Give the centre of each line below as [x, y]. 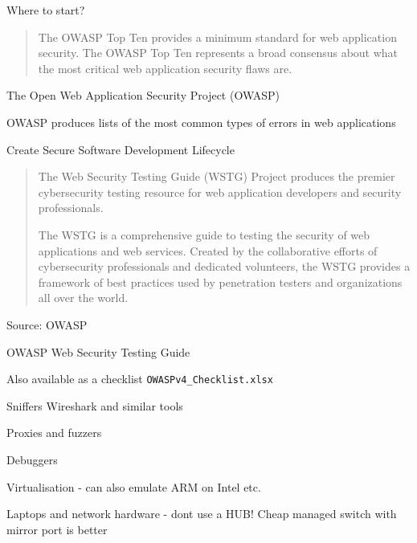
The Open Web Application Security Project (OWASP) [143, 95]
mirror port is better [57, 529]
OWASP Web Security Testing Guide [98, 351]
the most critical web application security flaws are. [165, 68]
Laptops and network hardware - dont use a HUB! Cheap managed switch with [202, 514]
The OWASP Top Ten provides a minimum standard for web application [217, 37]
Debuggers [32, 459]
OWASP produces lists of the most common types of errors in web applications [201, 122]
